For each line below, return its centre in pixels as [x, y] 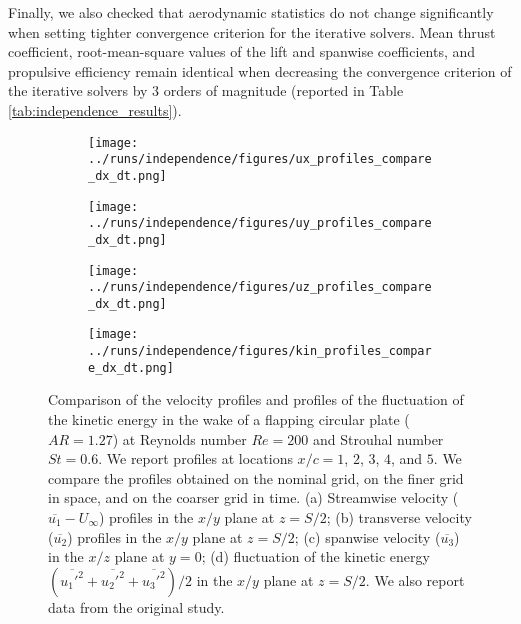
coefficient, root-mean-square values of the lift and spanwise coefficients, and [242, 51]
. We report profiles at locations [195, 458]
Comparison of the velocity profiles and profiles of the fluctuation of [256, 399]
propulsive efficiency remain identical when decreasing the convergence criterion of [260, 70]
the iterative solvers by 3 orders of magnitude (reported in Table [206, 90]
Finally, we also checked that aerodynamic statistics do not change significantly [251, 12]
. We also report [415, 579]
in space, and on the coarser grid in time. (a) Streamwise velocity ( [253, 497]
